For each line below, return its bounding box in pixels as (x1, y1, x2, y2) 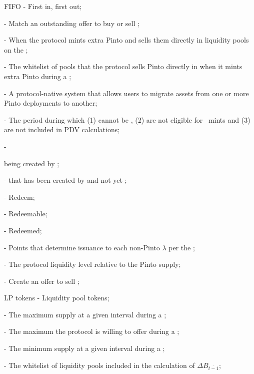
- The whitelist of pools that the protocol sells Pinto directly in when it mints (4, 61, 242, 72)
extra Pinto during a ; (4, 71, 71, 81)
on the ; (4, 44, 28, 55)
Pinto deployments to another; (4, 98, 97, 108)
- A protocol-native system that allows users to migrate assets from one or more (4, 88, 249, 98)
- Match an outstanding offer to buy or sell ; (4, 18, 139, 28)
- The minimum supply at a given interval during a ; (4, 343, 165, 353)
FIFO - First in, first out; (4, 1, 82, 11)
